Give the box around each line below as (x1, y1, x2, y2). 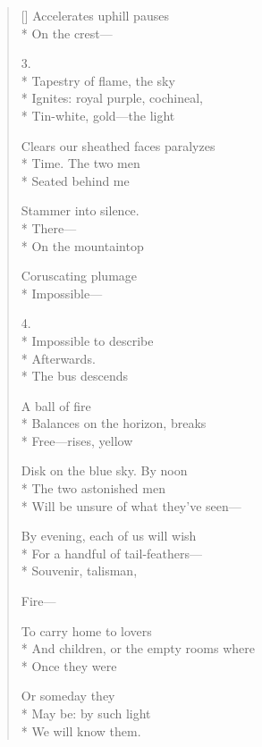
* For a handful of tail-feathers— (21, 543, 203, 562)
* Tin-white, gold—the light (21, 105, 175, 124)
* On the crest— (21, 23, 113, 42)
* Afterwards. (21, 348, 96, 367)
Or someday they (21, 686, 115, 705)
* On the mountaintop (21, 236, 144, 255)
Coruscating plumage (21, 266, 138, 285)
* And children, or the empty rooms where (21, 639, 255, 658)
